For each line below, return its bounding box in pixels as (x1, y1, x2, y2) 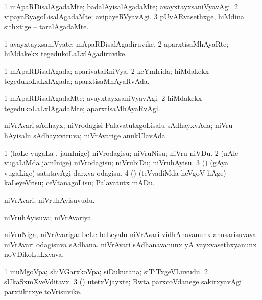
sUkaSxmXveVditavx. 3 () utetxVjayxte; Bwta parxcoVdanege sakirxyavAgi (4, 276, 242, 287)
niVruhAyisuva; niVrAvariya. (4, 211, 93, 222)
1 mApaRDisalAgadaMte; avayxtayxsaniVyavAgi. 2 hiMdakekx (4, 93, 202, 103)
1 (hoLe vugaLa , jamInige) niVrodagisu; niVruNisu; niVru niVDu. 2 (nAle (4, 147, 239, 158)
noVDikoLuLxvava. (4, 249, 64, 260)
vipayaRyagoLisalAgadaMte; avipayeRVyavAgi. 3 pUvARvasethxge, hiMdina (4, 11, 244, 22)
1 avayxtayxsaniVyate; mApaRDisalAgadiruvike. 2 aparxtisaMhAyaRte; (4, 38, 229, 49)
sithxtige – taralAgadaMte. (4, 21, 89, 32)
